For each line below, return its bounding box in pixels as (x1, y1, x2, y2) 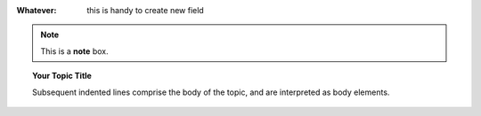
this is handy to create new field (86, 5, 204, 15)
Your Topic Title (32, 71, 93, 81)
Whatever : (16, 5, 57, 15)
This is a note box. (40, 45, 109, 57)
